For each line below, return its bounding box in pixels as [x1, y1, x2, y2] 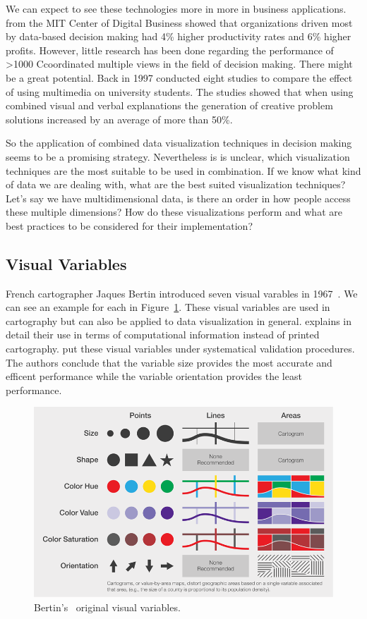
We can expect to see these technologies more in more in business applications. [6, 1, 347, 16]
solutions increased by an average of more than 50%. [6, 111, 233, 126]
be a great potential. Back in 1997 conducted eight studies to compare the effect [6, 70, 353, 85]
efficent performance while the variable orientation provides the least [6, 369, 302, 384]
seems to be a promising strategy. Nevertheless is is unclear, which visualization [6, 149, 350, 164]
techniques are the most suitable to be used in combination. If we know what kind [6, 163, 361, 178]
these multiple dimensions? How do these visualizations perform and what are [6, 204, 342, 219]
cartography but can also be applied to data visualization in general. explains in [6, 313, 352, 328]
